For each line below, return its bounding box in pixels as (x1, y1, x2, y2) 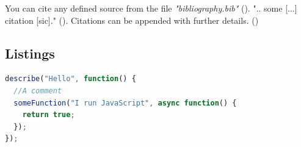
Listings (5, 43, 55, 62)
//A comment (13, 86, 62, 95)
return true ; (22, 110, 75, 120)
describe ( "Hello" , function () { (5, 74, 136, 84)
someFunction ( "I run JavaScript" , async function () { (13, 98, 237, 107)
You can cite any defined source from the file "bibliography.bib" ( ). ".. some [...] (5, 2, 297, 14)
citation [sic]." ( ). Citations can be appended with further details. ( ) (5, 13, 259, 26)
